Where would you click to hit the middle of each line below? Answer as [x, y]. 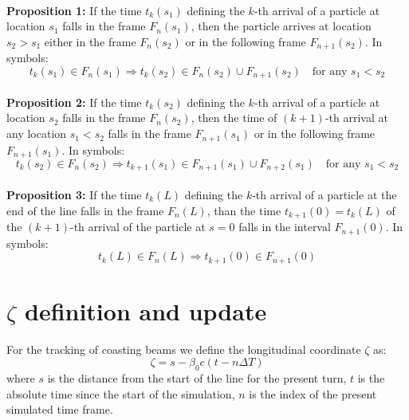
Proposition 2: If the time [74, 102]
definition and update [146, 310]
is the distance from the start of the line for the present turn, [197, 378]
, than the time [244, 210]
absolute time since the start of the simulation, [121, 393]
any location [37, 133]
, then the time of [234, 118]
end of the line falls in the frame [85, 210]
